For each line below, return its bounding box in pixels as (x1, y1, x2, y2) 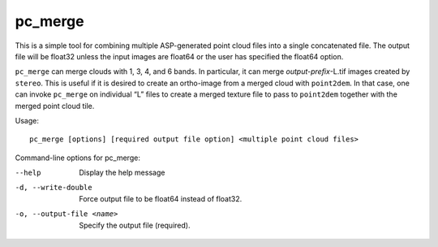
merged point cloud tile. (15, 101, 95, 110)
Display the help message (79, 167, 165, 178)
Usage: (15, 115, 40, 125)
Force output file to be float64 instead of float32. (79, 193, 243, 203)
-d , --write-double (15, 183, 92, 193)
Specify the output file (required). (79, 220, 191, 230)
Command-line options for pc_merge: (15, 153, 141, 162)
